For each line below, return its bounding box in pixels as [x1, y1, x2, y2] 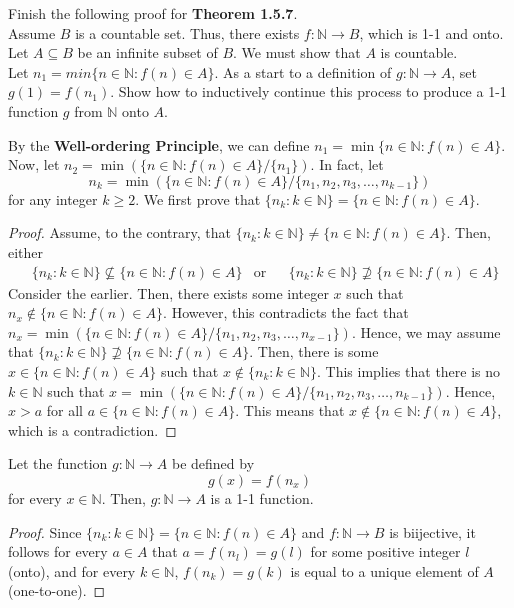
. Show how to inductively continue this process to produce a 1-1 [110, 81, 507, 102]
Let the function [8, 453, 108, 474]
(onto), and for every [8, 560, 136, 581]
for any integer [8, 188, 98, 209]
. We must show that [233, 42, 361, 63]
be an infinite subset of [77, 42, 218, 63]
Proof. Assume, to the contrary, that [8, 222, 232, 243]
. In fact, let [310, 154, 384, 175]
